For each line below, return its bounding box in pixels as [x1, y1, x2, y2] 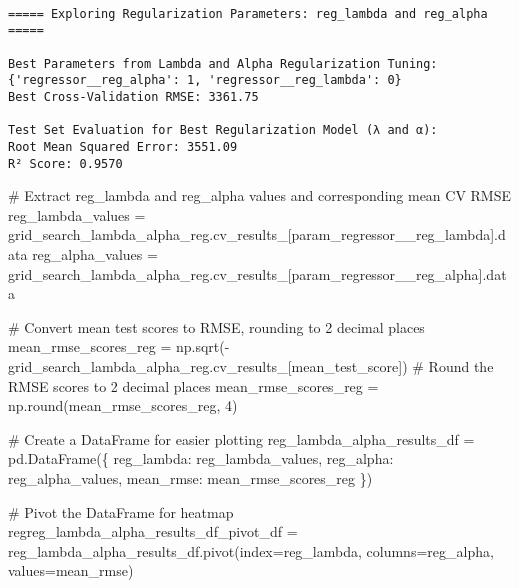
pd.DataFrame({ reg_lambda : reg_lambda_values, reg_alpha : [8, 448, 394, 469]
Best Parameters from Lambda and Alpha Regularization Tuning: [8, 56, 438, 71]
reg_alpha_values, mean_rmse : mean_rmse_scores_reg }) [8, 467, 373, 488]
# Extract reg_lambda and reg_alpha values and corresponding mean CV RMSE [8, 185, 512, 206]
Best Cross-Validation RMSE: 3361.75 [8, 89, 259, 104]
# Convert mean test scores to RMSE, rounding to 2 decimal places [8, 316, 425, 337]
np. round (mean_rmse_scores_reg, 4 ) [8, 395, 238, 416]
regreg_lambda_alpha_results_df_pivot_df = [8, 521, 298, 542]
